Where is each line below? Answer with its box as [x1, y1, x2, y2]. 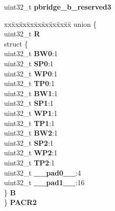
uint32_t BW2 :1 [4, 128, 58, 138]
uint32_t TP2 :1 [4, 157, 55, 167]
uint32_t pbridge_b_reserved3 [4, 2, 111, 12]
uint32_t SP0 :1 [4, 58, 54, 68]
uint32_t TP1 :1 [4, 117, 55, 128]
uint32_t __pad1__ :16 [4, 177, 85, 188]
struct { [4, 38, 28, 49]
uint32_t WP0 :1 [4, 68, 57, 78]
